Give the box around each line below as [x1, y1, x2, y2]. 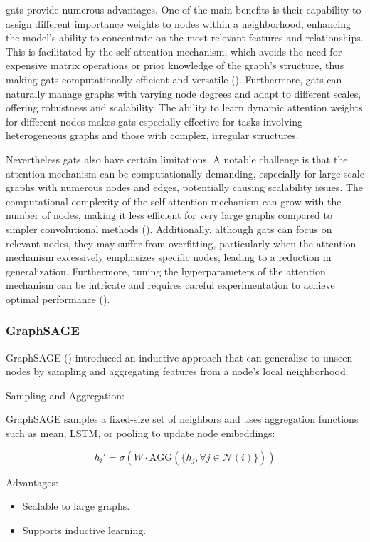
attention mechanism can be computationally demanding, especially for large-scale [6, 165, 364, 180]
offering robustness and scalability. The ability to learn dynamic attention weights [6, 100, 363, 115]
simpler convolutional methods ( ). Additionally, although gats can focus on [6, 221, 332, 236]
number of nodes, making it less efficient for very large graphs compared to [6, 208, 333, 223]
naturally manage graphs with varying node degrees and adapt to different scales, [6, 86, 361, 101]
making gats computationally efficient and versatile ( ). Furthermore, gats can [6, 71, 342, 86]
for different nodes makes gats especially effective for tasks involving [6, 113, 303, 128]
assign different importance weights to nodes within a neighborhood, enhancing [6, 16, 351, 31]
